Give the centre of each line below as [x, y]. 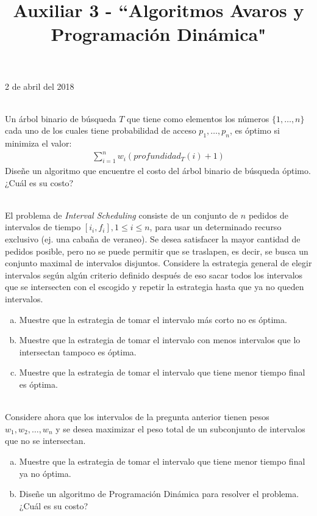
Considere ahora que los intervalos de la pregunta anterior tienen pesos [137, 417]
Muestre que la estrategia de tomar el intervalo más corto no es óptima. [153, 319]
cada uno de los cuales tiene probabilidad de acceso [101, 130]
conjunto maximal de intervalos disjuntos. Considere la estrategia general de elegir [158, 263]
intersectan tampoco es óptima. [78, 351]
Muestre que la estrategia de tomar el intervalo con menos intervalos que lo [160, 340]
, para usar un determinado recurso [215, 227]
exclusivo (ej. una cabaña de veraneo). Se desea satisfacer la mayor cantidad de [153, 239]
